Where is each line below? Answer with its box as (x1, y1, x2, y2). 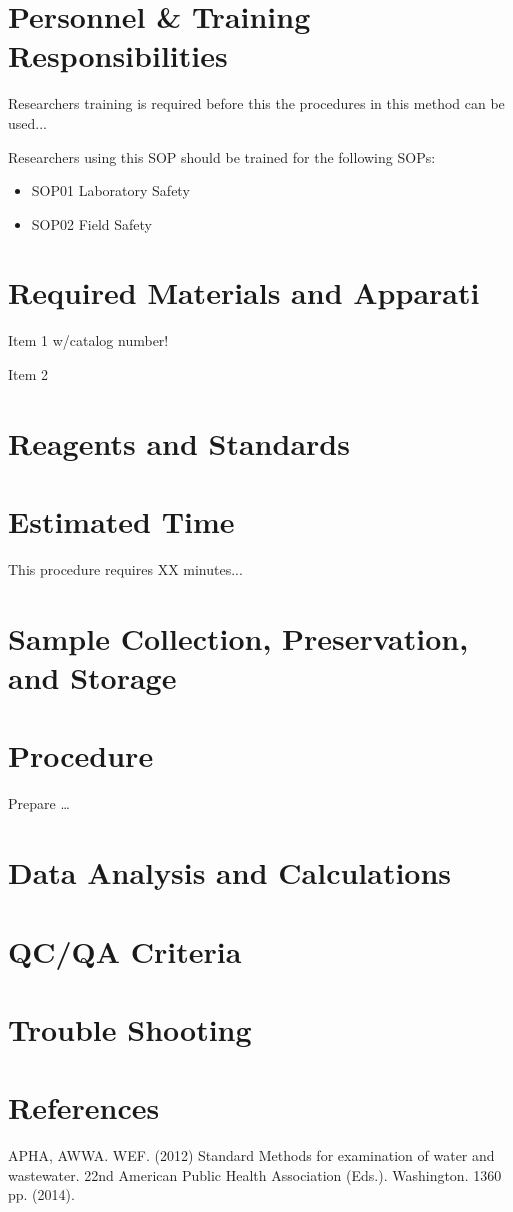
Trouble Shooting (8, 1008, 252, 1049)
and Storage (8, 657, 177, 698)
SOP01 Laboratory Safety (31, 180, 190, 201)
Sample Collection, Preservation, (8, 617, 469, 658)
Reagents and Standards (8, 422, 350, 463)
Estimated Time (8, 501, 235, 542)
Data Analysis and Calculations (8, 852, 452, 893)
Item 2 (8, 364, 49, 384)
